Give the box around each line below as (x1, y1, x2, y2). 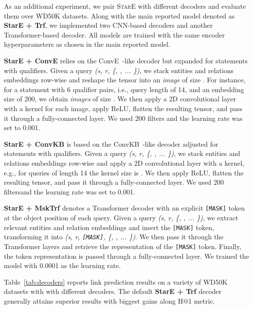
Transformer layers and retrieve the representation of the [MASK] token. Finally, (4, 241, 241, 251)
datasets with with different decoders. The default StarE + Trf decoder (4, 286, 222, 296)
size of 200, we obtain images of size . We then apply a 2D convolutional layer (4, 94, 236, 104)
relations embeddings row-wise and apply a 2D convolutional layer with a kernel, (4, 157, 245, 168)
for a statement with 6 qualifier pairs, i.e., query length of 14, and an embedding (4, 84, 244, 94)
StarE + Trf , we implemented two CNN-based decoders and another (4, 20, 213, 30)
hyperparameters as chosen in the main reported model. (4, 39, 170, 49)
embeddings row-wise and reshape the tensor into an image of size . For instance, (4, 75, 246, 85)
